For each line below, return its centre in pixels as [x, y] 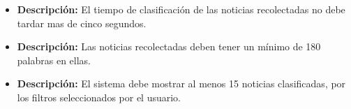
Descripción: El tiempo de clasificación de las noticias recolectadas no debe [181, 9]
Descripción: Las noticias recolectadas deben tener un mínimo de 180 [169, 46]
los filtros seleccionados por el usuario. [99, 97]
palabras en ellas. [54, 60]
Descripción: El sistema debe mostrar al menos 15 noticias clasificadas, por [181, 83]
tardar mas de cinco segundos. [82, 23]
